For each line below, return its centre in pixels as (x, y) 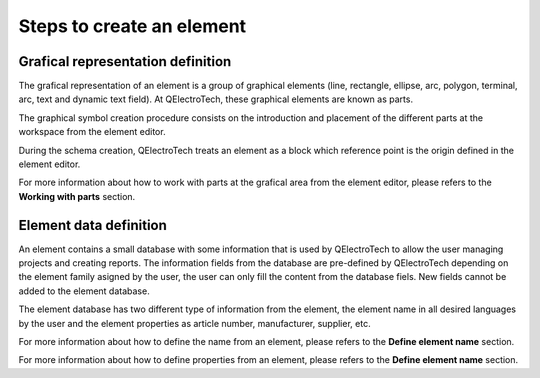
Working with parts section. (77, 196)
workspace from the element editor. (92, 132)
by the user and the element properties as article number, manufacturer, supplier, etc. (194, 323)
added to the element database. (84, 291)
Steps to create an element (132, 26)
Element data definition (92, 225)
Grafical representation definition (125, 61)
